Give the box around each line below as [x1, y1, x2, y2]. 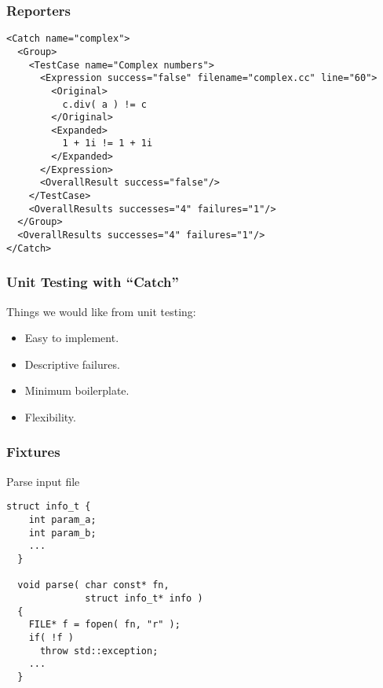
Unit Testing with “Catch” [6, 272, 179, 292]
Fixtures [6, 442, 60, 462]
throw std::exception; [39, 645, 159, 657]
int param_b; [28, 527, 97, 539]
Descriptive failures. [24, 355, 120, 372]
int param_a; [28, 514, 97, 526]
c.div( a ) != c [62, 98, 147, 110]
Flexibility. [24, 408, 76, 425]
